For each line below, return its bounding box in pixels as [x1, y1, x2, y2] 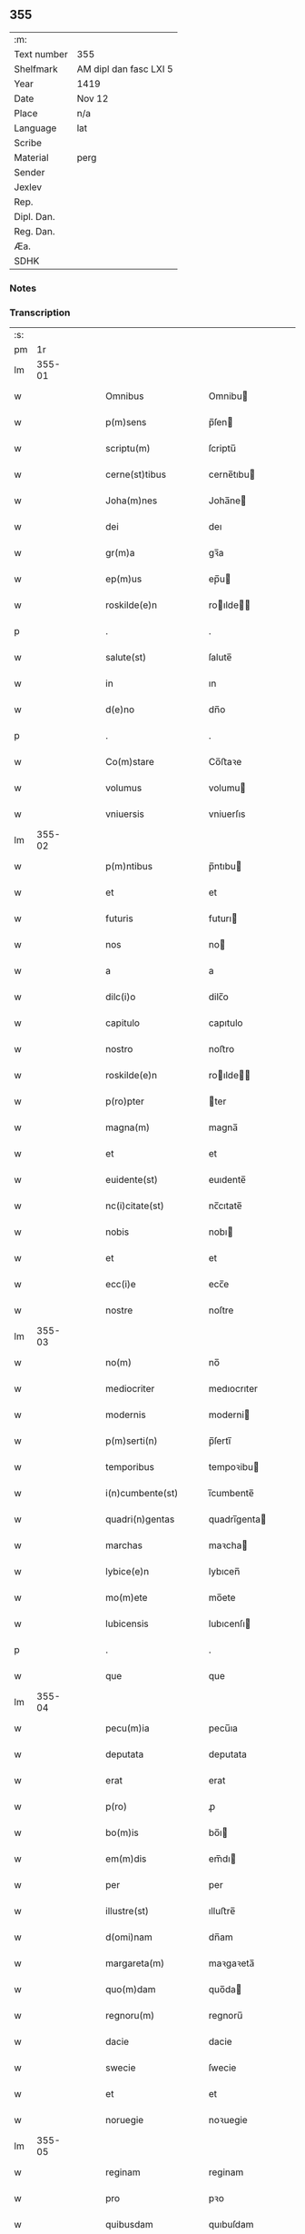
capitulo [105, 1017, 141, 1029]
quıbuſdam [208, 2219, 254, 2231]
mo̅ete [208, 1592, 236, 1604]
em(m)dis [105, 1852, 147, 1865]
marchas [105, 1539, 143, 1552]
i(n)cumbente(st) [105, 1487, 179, 1500]
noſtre [208, 1304, 234, 1316]
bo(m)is [105, 1826, 139, 1839]
